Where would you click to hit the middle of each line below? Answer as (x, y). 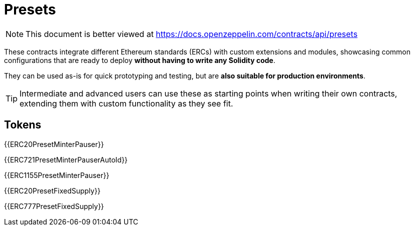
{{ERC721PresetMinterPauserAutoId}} (66, 159)
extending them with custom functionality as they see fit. (126, 103)
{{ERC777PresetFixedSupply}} (54, 206)
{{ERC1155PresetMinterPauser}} (57, 175)
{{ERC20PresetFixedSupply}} (52, 190)
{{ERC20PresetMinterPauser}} (54, 144)
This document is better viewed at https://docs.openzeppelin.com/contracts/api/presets (192, 34)
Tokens (23, 125)
